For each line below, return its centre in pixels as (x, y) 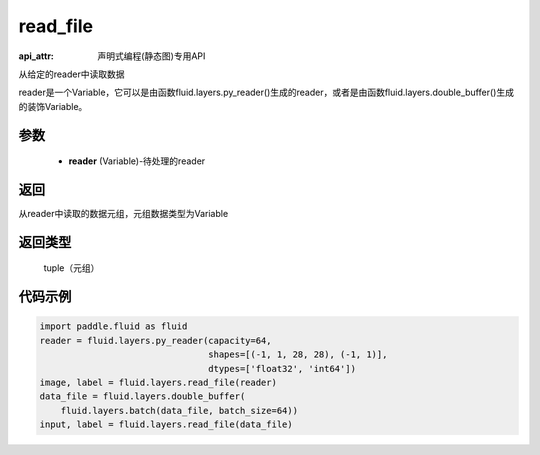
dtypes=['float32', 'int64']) (282, 368)
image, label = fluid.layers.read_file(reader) (158, 382)
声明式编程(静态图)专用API (151, 56)
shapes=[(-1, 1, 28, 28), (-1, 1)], (298, 354)
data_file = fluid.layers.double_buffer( (142, 396)
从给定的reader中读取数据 (71, 74)
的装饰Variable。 (53, 106)
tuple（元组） (71, 268)
